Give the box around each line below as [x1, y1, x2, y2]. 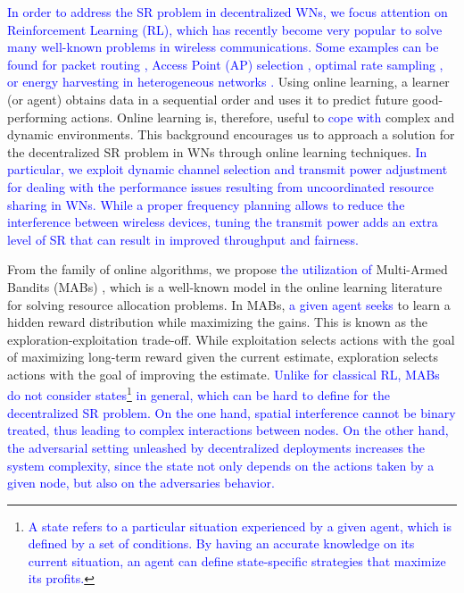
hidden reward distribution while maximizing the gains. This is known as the [7, 313, 428, 331]
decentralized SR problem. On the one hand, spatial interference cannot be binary [7, 403, 456, 422]
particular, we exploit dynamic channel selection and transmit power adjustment [7, 160, 448, 179]
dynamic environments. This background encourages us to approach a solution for [7, 125, 455, 144]
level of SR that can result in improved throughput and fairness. [7, 230, 359, 248]
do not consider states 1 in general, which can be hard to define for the [7, 383, 390, 405]
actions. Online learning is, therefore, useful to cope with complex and [70, 107, 455, 126]
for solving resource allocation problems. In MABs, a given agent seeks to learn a [7, 295, 451, 313]
